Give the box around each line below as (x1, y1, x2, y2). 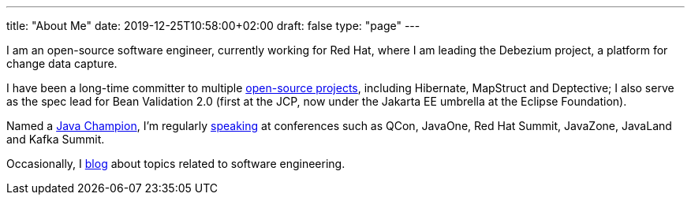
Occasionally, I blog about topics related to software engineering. (6, 157, 345, 170)
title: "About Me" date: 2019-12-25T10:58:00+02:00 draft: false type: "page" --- (6, 19, 420, 32)
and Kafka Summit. (6, 132, 105, 146)
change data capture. (6, 57, 118, 70)
